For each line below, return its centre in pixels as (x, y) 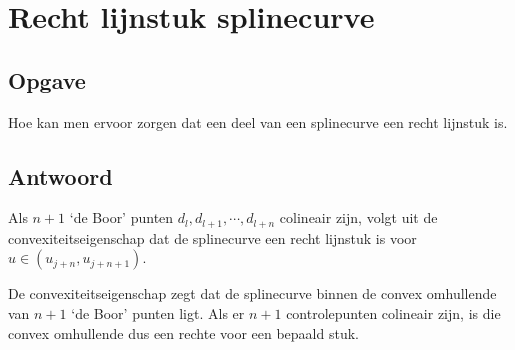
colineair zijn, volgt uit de (358, 217)
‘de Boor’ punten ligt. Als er (158, 313)
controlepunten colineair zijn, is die (393, 313)
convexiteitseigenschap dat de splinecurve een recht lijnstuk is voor (212, 237)
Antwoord (60, 175)
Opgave (47, 79)
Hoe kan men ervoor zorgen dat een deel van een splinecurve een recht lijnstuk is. (258, 121)
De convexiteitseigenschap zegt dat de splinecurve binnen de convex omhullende (252, 293)
